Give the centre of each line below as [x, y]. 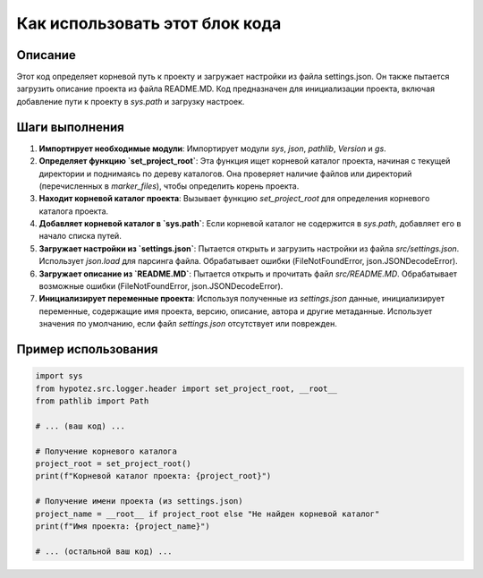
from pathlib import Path [92, 401]
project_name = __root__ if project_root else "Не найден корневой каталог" [208, 514]
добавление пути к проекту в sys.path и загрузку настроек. [131, 101]
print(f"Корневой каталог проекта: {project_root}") [153, 476]
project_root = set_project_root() [113, 463]
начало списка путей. [80, 236]
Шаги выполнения [70, 127]
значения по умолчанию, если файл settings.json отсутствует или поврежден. [188, 324]
